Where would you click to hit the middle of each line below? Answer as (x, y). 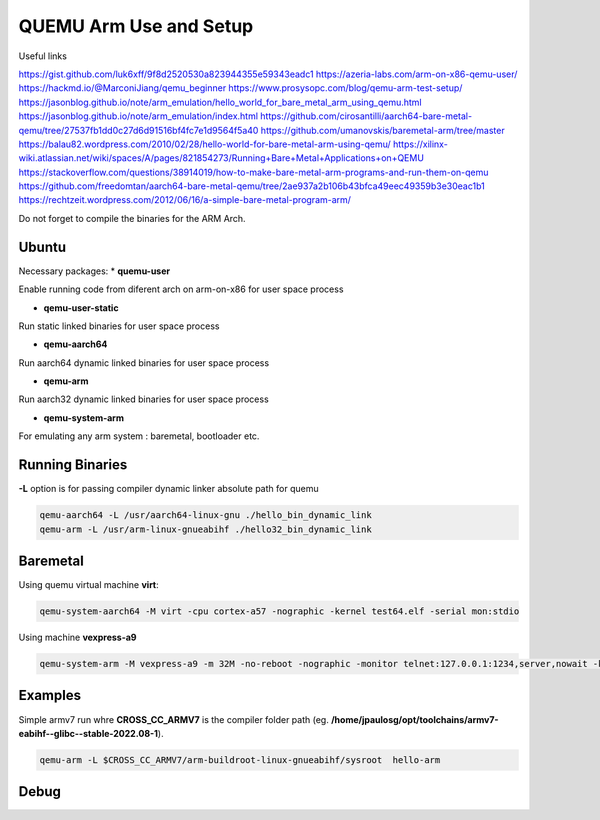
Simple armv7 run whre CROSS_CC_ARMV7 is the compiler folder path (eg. (173, 719)
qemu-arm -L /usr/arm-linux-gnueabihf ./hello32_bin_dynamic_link (205, 529)
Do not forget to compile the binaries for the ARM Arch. (132, 218)
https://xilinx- (421, 144)
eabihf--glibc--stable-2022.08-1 (88, 733)
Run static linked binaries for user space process (119, 326)
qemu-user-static (81, 307)
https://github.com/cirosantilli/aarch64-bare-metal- (366, 116)
